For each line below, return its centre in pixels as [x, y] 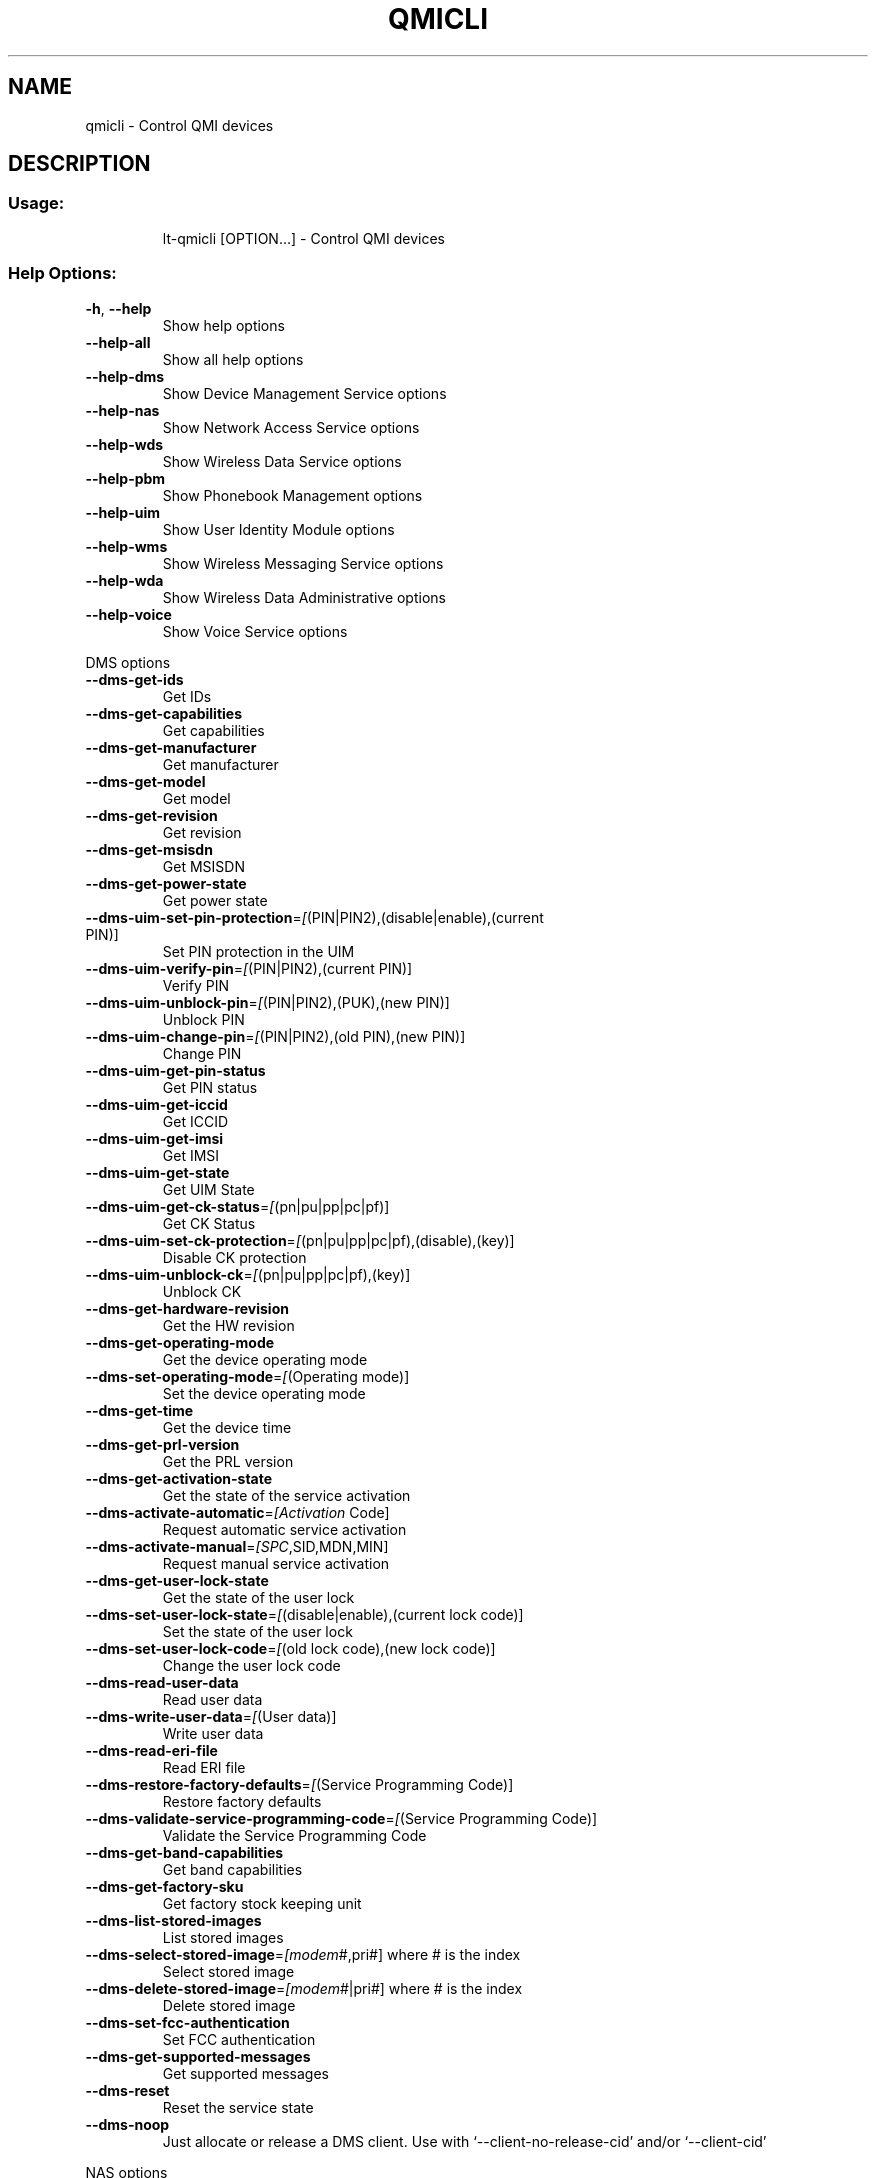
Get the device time [227, 1427]
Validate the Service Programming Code [294, 1835]
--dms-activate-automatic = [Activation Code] [237, 1512]
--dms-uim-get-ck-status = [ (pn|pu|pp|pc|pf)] [237, 1206]
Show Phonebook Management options [292, 495]
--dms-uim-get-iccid [156, 1104]
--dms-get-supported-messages [198, 2056]
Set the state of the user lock [257, 1631]
